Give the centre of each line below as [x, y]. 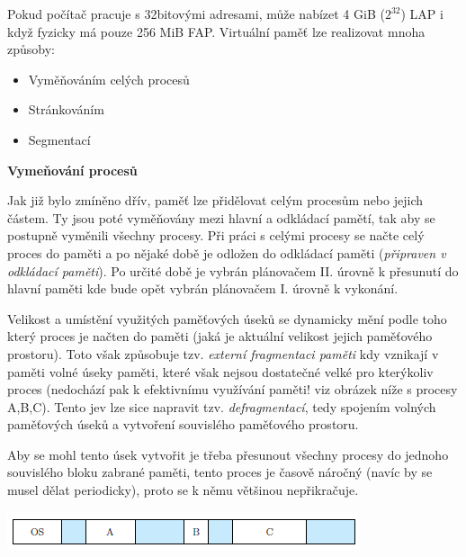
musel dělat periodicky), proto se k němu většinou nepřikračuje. [183, 490]
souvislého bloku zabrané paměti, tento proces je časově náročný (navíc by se [220, 472]
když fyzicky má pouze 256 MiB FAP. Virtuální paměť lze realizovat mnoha [216, 31]
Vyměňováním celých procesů [109, 79]
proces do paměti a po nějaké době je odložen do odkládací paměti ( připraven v [227, 252]
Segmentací [59, 139]
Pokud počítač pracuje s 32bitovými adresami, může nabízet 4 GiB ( [196, 13]
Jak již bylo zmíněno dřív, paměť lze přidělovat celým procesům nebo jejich [215, 200]
